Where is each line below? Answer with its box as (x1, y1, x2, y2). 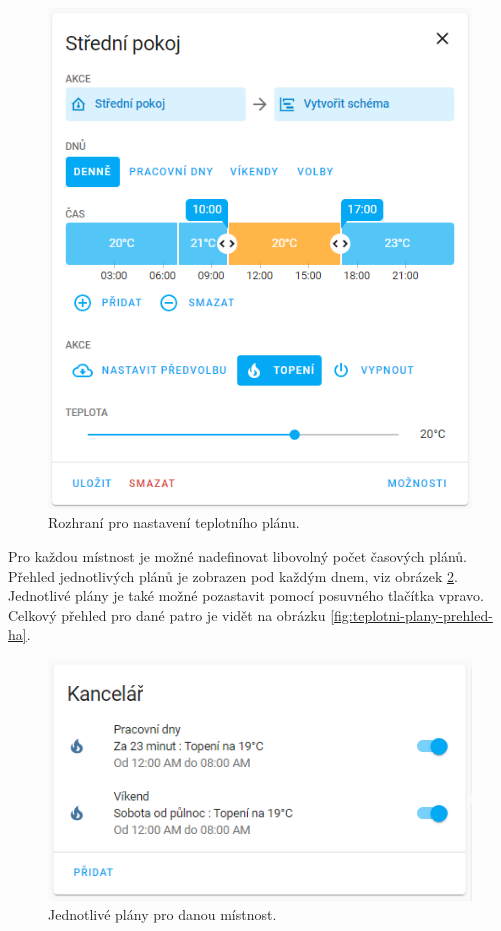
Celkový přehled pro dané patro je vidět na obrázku (8, 604, 326, 625)
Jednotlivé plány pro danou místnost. (48, 904, 277, 925)
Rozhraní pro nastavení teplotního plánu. (48, 512, 300, 533)
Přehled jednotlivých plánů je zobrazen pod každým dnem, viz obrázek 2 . (8, 565, 458, 586)
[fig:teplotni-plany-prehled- (330, 604, 493, 625)
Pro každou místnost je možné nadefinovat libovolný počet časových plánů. (8, 546, 467, 567)
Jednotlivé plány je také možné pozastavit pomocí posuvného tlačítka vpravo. (8, 585, 485, 606)
